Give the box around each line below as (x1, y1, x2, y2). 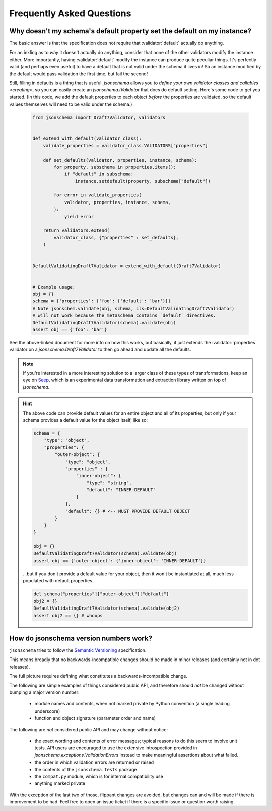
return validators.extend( (43, 228, 110, 233)
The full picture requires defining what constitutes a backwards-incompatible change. (9, 673, 188, 679)
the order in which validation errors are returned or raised (34, 759, 154, 765)
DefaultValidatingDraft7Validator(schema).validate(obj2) (33, 605, 180, 611)
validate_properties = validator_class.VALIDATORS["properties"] (43, 143, 208, 148)
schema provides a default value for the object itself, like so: (23, 417, 148, 423)
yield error (64, 214, 94, 219)
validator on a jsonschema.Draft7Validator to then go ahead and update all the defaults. (9, 346, 191, 353)
